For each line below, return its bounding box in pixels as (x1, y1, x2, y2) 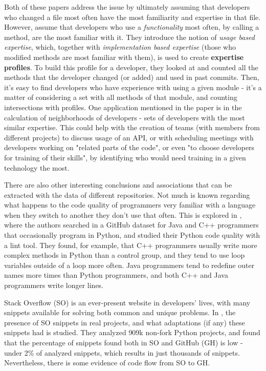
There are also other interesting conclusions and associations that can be (4, 179, 232, 190)
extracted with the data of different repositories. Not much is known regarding (4, 189, 250, 200)
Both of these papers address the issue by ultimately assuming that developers (4, 2, 250, 12)
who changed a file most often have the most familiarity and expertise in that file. (4, 11, 261, 22)
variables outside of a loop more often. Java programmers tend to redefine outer (4, 259, 255, 270)
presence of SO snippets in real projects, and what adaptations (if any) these (4, 317, 245, 327)
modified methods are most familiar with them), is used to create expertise (4, 51, 244, 62)
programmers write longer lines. (4, 280, 104, 291)
